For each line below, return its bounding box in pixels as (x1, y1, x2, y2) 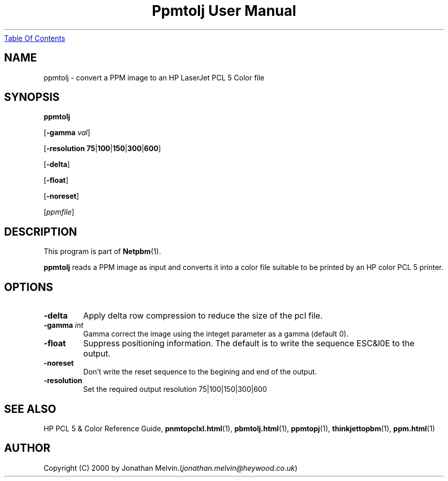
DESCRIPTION (4, 225, 77, 238)
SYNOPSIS (4, 91, 60, 104)
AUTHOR (4, 442, 51, 455)
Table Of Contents (4, 33, 65, 43)
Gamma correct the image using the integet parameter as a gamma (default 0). (83, 329, 349, 339)
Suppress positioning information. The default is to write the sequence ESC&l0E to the (83, 338, 415, 349)
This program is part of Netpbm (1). (43, 247, 161, 256)
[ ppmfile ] (43, 207, 75, 217)
